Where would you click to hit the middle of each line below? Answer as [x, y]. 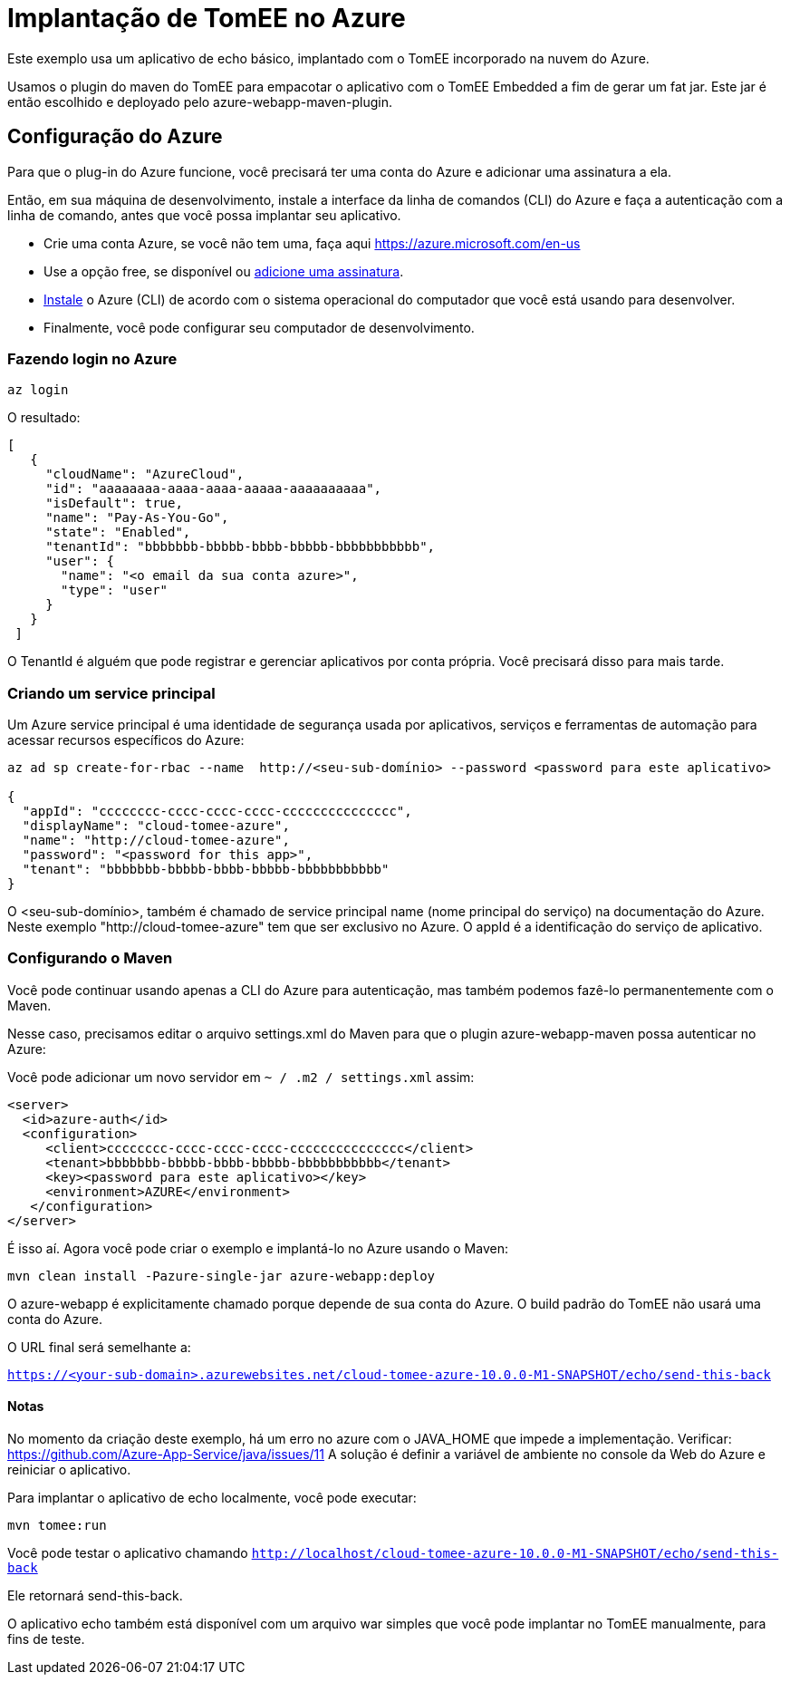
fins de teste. [46, 1639]
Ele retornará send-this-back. [95, 1596]
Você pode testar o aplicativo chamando [128, 1553]
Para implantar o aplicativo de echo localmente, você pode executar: [212, 1498]
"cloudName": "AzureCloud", [145, 474]
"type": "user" [115, 590]
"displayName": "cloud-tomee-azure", [156, 826]
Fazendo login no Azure [92, 358]
